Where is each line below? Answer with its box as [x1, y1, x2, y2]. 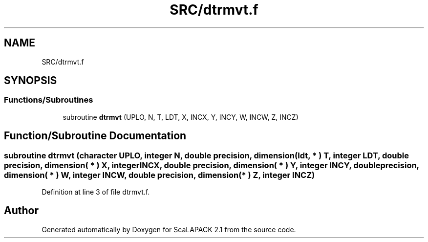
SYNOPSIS [4, 74, 57, 87]
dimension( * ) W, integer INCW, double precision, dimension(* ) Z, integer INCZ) [4, 170, 315, 180]
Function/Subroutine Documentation [4, 130, 187, 142]
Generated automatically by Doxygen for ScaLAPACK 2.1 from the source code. [42, 225, 296, 234]
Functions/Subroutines [4, 95, 93, 105]
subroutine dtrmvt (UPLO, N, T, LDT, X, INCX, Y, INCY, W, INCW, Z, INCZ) [63, 112, 299, 121]
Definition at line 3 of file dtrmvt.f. [42, 188, 150, 197]
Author [4, 204, 39, 217]
